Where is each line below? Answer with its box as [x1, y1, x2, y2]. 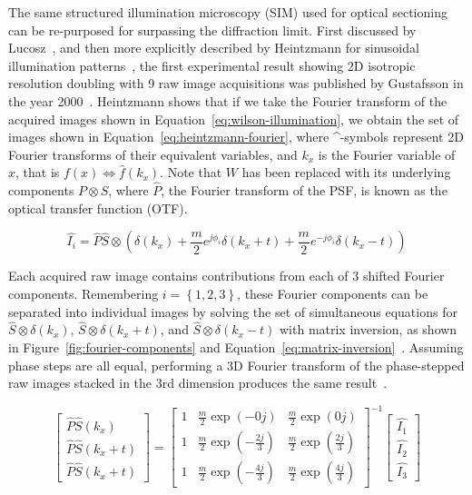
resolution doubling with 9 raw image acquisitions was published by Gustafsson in [8, 74, 464, 93]
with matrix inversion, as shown [279, 320, 457, 339]
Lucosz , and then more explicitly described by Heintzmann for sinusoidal [8, 38, 419, 57]
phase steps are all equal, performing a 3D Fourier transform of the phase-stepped [8, 355, 465, 374]
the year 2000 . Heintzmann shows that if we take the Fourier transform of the [8, 91, 447, 110]
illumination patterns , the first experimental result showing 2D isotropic [8, 55, 416, 74]
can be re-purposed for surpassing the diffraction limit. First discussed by [8, 20, 417, 39]
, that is [15, 163, 60, 182]
